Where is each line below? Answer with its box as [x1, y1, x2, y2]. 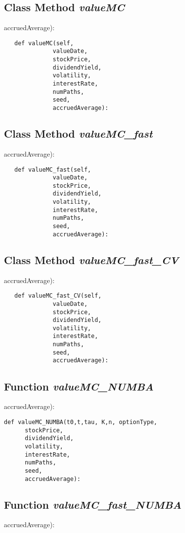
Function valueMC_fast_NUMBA [4, 497, 182, 512]
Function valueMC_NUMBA [4, 378, 154, 393]
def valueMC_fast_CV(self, [14, 292, 102, 300]
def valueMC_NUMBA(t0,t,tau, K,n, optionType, [4, 418, 157, 426]
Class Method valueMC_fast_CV [4, 252, 179, 267]
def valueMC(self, [14, 39, 74, 47]
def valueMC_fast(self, [14, 166, 91, 173]
